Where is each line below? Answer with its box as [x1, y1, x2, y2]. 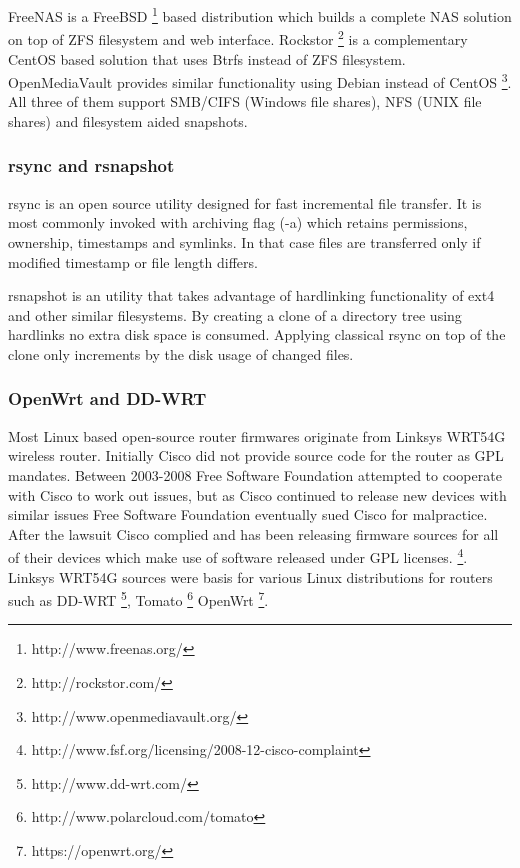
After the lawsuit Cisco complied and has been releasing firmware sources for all [8, 523, 499, 544]
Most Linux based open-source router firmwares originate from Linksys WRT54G [8, 425, 506, 446]
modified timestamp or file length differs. [8, 251, 258, 272]
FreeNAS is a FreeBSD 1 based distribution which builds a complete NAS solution [8, 3, 512, 26]
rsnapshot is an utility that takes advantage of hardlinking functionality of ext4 [8, 285, 495, 306]
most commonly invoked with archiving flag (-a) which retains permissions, [8, 212, 468, 233]
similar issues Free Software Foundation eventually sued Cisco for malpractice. [8, 504, 488, 525]
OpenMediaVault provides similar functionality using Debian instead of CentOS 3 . [8, 69, 512, 92]
